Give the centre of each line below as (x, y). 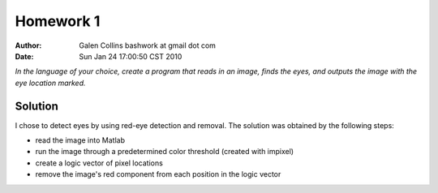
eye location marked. (50, 83)
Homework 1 (58, 21)
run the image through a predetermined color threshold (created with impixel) (165, 152)
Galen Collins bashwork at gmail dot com (148, 45)
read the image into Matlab (80, 140)
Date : (24, 56)
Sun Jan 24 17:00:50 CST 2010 (131, 56)
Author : (28, 45)
